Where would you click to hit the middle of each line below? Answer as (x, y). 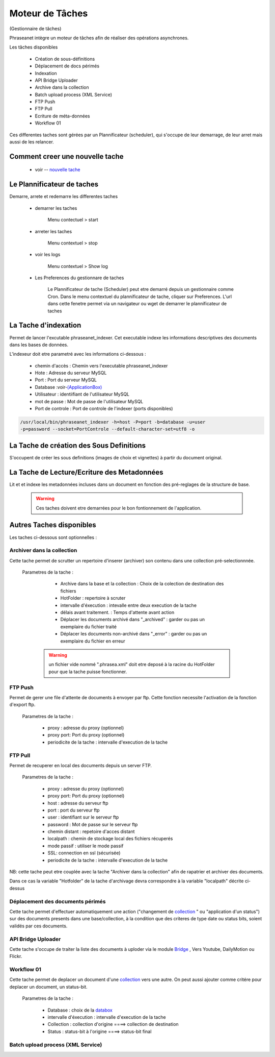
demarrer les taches (56, 208)
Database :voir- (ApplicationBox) (68, 387)
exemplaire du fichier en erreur (93, 641)
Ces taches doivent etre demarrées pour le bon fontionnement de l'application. (119, 508)
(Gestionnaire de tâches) (35, 29)
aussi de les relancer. (32, 142)
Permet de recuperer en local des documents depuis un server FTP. (81, 765)
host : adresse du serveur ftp (78, 803)
